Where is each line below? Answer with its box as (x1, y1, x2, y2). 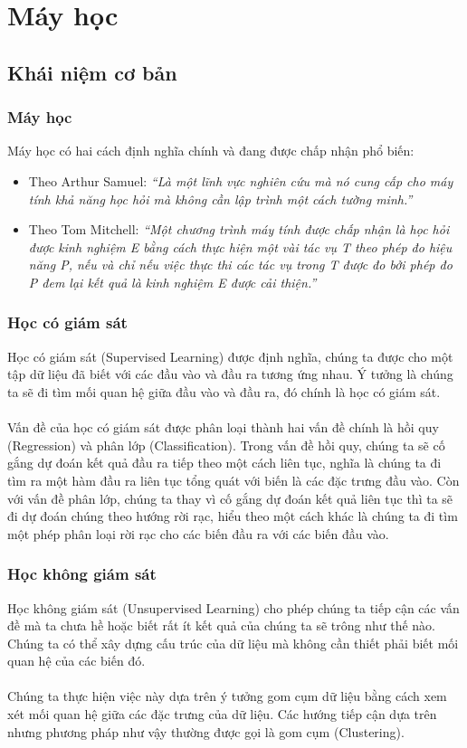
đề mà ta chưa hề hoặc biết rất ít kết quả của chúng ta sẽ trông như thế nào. (7, 616, 436, 635)
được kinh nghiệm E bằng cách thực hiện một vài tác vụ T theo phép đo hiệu (28, 237, 453, 256)
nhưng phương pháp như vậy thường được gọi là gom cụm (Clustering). (7, 722, 405, 741)
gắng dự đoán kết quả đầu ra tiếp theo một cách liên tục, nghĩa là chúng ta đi (7, 453, 442, 472)
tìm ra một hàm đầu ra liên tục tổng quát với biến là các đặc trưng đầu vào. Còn (7, 470, 460, 489)
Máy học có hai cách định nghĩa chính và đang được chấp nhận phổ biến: (7, 141, 415, 160)
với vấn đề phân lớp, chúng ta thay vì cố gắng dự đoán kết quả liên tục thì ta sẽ (7, 488, 453, 507)
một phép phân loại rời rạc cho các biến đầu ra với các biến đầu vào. (7, 524, 389, 543)
